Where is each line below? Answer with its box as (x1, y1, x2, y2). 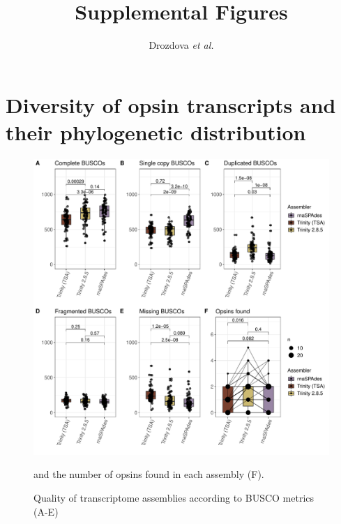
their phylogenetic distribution (6, 117, 306, 146)
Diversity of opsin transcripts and (6, 90, 336, 119)
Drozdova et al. (149, 38, 214, 52)
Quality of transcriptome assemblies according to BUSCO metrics (33, 491, 315, 505)
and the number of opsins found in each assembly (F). (33, 467, 264, 481)
